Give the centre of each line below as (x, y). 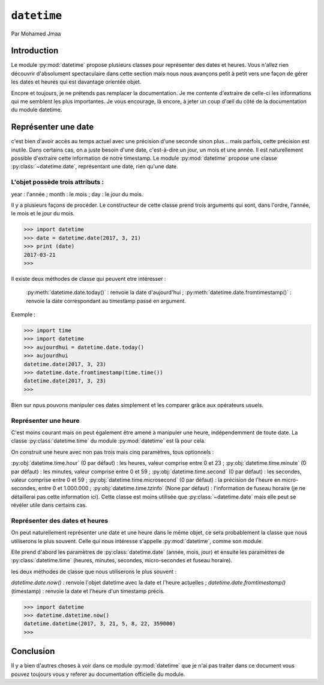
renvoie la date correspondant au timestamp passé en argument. (106, 301)
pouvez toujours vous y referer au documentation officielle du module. (98, 674)
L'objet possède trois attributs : (58, 182)
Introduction (35, 51)
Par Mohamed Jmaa (36, 34)
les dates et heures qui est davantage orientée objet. (76, 82)
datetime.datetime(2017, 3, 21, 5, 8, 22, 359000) (100, 624)
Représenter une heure (45, 420)
